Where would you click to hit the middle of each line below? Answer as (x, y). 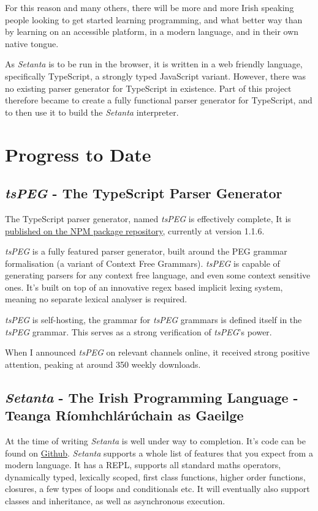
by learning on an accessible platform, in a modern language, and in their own (152, 32)
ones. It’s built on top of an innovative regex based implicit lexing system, (144, 287)
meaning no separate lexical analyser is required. (96, 299)
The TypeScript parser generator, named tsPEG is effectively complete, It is (148, 218)
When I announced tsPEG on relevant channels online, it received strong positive (157, 352)
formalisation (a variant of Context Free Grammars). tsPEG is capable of (142, 263)
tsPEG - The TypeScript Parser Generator (144, 193)
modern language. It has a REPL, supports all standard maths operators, (143, 465)
